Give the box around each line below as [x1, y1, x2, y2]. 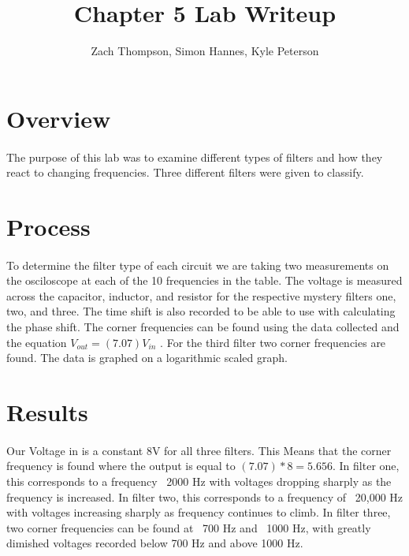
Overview [6, 102, 111, 134]
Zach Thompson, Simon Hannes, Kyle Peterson [91, 43, 319, 59]
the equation [6, 334, 67, 350]
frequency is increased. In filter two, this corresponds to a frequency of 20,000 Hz [6, 488, 403, 505]
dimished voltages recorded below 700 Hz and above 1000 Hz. [6, 535, 303, 551]
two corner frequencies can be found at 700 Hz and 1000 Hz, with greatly [6, 519, 371, 535]
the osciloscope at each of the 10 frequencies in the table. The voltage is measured [6, 272, 403, 289]
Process [6, 210, 91, 242]
